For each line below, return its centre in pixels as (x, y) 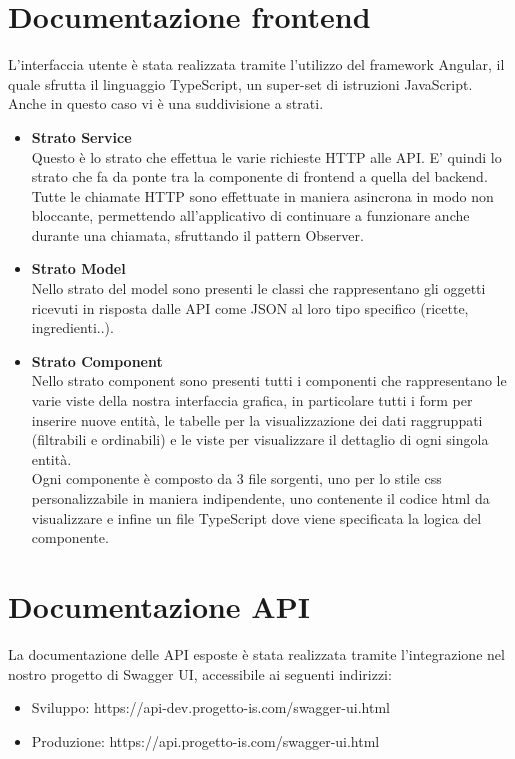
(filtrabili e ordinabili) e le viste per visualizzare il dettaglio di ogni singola (260, 439)
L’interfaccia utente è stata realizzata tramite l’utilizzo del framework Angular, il (256, 64)
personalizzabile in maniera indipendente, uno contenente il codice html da (260, 498)
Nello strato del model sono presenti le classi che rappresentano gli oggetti (258, 288)
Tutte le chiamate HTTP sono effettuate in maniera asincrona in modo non (262, 195)
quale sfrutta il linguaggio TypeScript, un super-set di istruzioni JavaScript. (240, 83)
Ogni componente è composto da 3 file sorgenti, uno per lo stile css (236, 478)
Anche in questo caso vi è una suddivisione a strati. (166, 103)
